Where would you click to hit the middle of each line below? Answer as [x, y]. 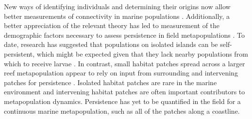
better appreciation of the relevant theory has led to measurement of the [112, 25]
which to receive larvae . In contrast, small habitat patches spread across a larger [125, 63]
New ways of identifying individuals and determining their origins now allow [117, 6]
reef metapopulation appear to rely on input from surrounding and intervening [121, 73]
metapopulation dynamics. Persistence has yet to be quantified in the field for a [122, 101]
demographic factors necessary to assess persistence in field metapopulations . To [124, 35]
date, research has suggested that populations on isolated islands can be [111, 44]
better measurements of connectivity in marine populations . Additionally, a [117, 16]
